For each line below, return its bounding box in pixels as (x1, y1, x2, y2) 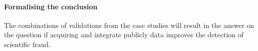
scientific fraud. (4, 39, 51, 49)
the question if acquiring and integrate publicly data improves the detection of (4, 29, 244, 40)
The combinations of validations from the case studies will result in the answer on (4, 20, 255, 30)
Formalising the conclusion (4, 1, 98, 11)
